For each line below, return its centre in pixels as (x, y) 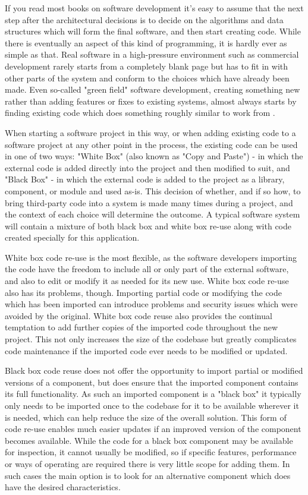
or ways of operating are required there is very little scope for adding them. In (147, 463)
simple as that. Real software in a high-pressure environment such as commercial (152, 54)
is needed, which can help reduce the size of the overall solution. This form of (146, 417)
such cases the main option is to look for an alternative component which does (148, 475)
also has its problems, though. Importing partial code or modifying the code (144, 292)
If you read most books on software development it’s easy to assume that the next (154, 8)
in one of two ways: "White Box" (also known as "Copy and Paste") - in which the (154, 156)
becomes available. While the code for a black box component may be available (149, 440)
